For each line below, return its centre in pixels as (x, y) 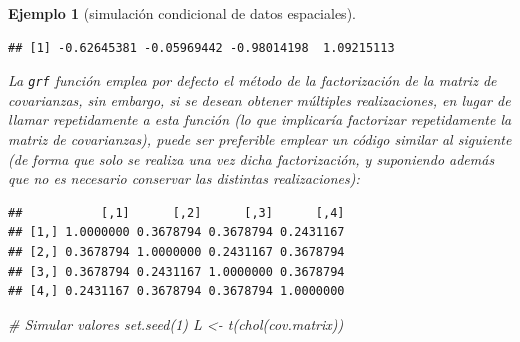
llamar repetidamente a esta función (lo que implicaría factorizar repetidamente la (260, 119)
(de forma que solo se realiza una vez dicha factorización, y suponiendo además (251, 158)
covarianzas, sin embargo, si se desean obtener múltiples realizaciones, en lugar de (259, 99)
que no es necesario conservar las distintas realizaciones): (184, 178)
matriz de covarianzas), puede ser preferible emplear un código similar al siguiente (260, 139)
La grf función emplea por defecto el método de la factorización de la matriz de (252, 80)
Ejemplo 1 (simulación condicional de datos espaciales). (182, 13)
